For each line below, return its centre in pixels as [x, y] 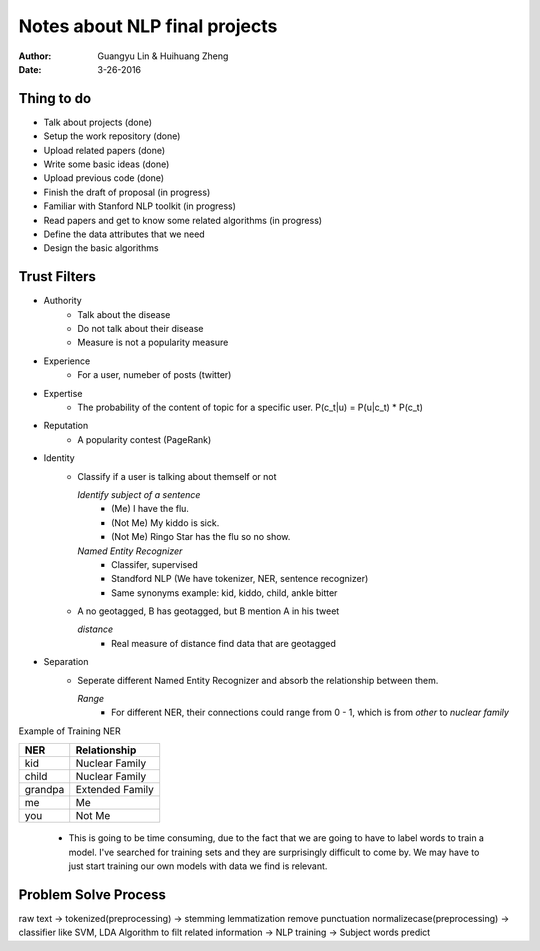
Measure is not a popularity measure [153, 342]
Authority [62, 301]
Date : [30, 69]
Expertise [63, 393]
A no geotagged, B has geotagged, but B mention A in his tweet [208, 611]
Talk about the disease [124, 314]
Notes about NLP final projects [148, 26]
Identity [59, 458]
